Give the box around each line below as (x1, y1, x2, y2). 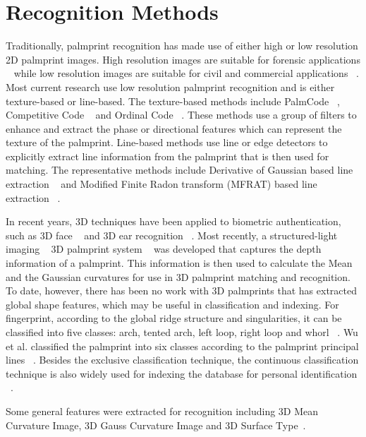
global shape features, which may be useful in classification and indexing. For (6, 297, 339, 311)
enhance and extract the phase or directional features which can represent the (6, 121, 342, 136)
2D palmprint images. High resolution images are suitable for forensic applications (6, 52, 360, 66)
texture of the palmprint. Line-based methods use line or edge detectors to (6, 135, 328, 150)
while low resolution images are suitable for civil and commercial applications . (13, 66, 359, 80)
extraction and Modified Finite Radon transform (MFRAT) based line (6, 176, 317, 191)
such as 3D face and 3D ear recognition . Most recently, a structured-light (6, 227, 338, 242)
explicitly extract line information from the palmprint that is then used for (6, 148, 329, 163)
